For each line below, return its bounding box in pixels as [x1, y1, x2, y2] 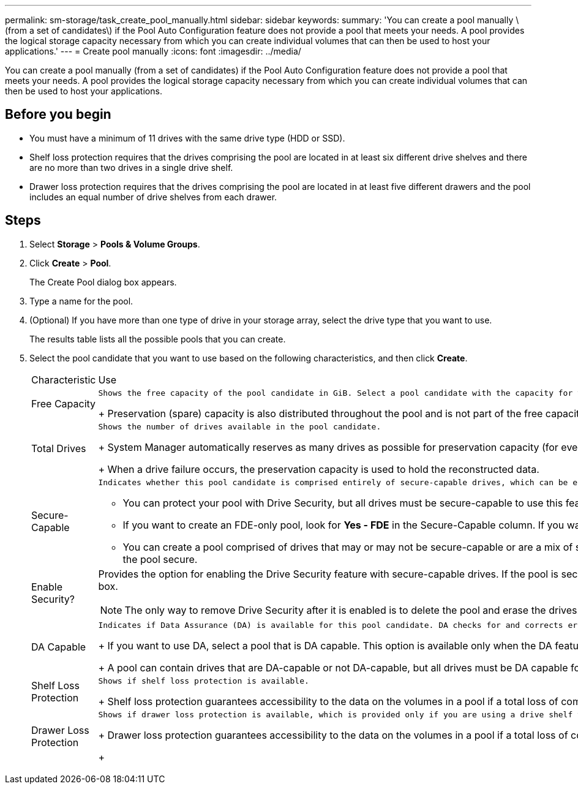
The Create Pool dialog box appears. [29, 276, 177, 287]
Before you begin [5, 107, 111, 123]
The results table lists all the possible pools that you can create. [29, 333, 286, 344]
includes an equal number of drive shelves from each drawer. [29, 191, 277, 202]
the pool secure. [122, 553, 198, 565]
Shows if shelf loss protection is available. [98, 676, 309, 685]
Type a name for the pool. [29, 295, 133, 306]
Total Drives [31, 442, 86, 455]
